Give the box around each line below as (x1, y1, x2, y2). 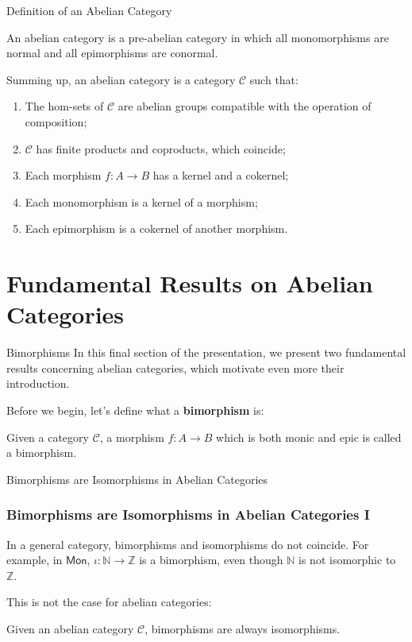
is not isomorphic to (298, 551, 396, 568)
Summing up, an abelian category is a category (6, 71, 236, 87)
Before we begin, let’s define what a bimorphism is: (6, 402, 264, 419)
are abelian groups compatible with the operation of (117, 98, 372, 114)
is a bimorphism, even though (139, 551, 283, 568)
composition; (25, 113, 87, 130)
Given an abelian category (6, 621, 134, 636)
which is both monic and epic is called (216, 428, 402, 445)
